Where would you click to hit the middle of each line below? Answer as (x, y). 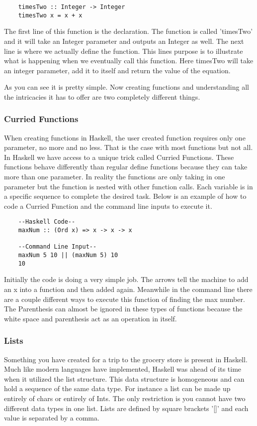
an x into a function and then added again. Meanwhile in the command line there (128, 289)
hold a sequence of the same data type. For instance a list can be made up (117, 388)
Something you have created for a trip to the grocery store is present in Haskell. (126, 359)
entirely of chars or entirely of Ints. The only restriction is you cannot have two (125, 398)
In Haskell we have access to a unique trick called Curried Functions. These (119, 157)
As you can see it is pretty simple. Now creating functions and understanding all (127, 87)
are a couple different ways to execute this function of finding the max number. (125, 299)
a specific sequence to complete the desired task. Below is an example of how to (125, 196)
